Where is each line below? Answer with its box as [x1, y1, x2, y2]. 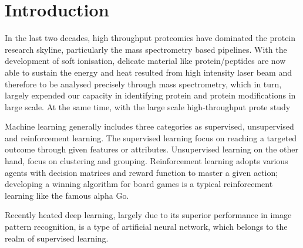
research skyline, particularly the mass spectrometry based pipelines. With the [5, 43, 287, 55]
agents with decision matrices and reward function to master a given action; [5, 166, 278, 178]
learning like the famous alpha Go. [5, 189, 129, 201]
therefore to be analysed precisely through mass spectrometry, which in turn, [5, 77, 282, 90]
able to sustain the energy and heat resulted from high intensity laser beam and [5, 66, 292, 78]
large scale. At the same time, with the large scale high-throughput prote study [5, 100, 291, 113]
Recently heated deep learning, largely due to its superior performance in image [5, 209, 292, 221]
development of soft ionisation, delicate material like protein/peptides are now [5, 55, 286, 67]
